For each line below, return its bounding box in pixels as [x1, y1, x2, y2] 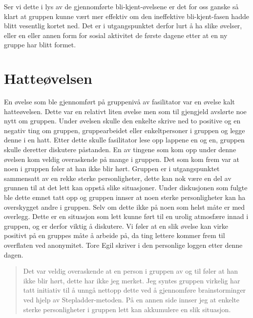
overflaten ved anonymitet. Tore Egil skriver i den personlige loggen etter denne [4, 240, 243, 250]
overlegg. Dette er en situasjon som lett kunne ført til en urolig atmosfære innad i [4, 211, 249, 221]
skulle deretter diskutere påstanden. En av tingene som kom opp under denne [4, 144, 236, 155]
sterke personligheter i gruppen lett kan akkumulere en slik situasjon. [23, 304, 231, 314]
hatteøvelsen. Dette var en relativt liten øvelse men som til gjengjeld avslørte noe [4, 106, 247, 116]
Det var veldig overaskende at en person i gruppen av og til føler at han [23, 266, 238, 276]
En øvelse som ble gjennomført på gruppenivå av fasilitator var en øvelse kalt [4, 97, 235, 107]
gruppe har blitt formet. [4, 40, 76, 50]
